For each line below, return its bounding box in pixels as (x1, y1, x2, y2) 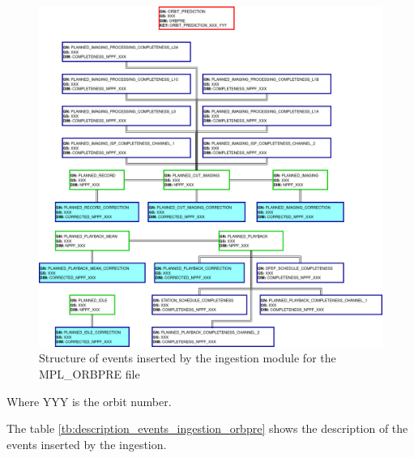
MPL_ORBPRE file (39, 366, 140, 383)
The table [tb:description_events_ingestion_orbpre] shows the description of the (6, 420, 408, 437)
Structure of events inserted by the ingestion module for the (39, 349, 336, 366)
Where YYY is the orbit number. (6, 392, 172, 409)
